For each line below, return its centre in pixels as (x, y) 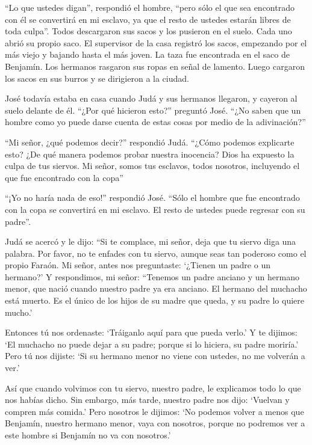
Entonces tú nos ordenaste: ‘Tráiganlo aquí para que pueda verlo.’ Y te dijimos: (151, 332)
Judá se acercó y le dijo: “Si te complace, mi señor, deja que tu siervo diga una (151, 241)
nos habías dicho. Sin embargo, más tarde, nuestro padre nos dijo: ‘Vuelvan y (147, 400)
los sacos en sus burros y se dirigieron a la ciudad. (97, 78)
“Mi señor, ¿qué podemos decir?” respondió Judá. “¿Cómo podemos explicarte (150, 142)
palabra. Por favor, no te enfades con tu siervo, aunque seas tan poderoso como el (156, 253)
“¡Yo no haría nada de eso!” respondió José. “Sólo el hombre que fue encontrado (152, 198)
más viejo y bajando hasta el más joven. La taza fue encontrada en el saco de (147, 54)
